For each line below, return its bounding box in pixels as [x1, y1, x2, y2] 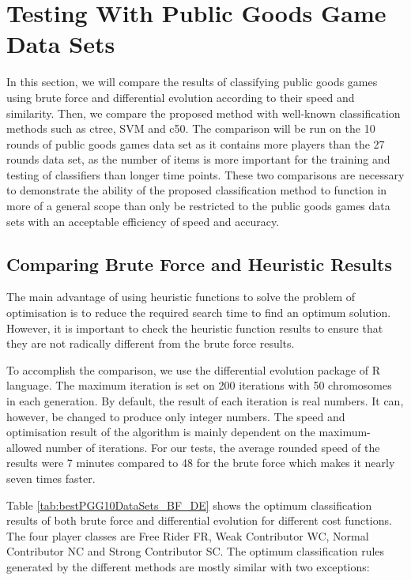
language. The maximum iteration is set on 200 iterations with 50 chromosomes [6, 377, 392, 394]
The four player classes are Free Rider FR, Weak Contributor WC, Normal [6, 527, 369, 544]
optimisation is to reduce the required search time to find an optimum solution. [6, 304, 391, 321]
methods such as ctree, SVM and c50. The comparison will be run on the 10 [6, 120, 375, 137]
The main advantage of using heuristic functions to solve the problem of [6, 288, 355, 305]
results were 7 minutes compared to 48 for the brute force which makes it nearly [6, 454, 395, 471]
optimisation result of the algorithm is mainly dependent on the [6, 424, 315, 440]
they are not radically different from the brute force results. [6, 335, 295, 352]
